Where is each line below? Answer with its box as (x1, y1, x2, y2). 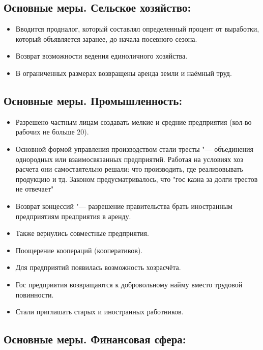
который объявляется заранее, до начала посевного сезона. (15, 33, 197, 44)
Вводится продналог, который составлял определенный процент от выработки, (15, 23, 259, 34)
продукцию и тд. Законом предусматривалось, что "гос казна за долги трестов (15, 173, 258, 184)
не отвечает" (15, 183, 54, 194)
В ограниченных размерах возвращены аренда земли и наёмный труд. (15, 67, 232, 78)
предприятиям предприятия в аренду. (15, 210, 131, 221)
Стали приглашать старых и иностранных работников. (15, 306, 184, 317)
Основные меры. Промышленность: (4, 92, 183, 108)
